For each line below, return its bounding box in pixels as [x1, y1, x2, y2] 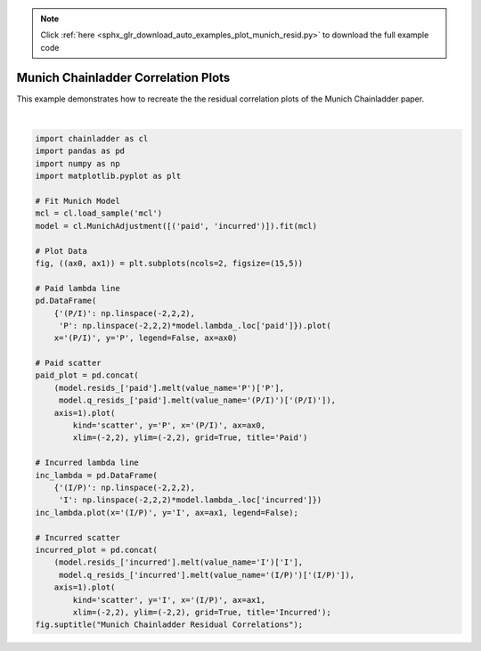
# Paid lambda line [35, 283, 120, 293]
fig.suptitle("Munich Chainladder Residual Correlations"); [35, 620, 304, 630]
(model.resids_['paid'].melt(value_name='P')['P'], [53, 383, 285, 393]
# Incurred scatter [35, 533, 120, 542]
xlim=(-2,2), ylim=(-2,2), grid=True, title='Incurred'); [72, 606, 331, 617]
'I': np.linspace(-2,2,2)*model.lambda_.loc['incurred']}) [58, 495, 322, 505]
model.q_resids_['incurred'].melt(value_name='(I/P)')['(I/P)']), [58, 570, 355, 580]
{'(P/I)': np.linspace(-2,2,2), [53, 308, 196, 318]
